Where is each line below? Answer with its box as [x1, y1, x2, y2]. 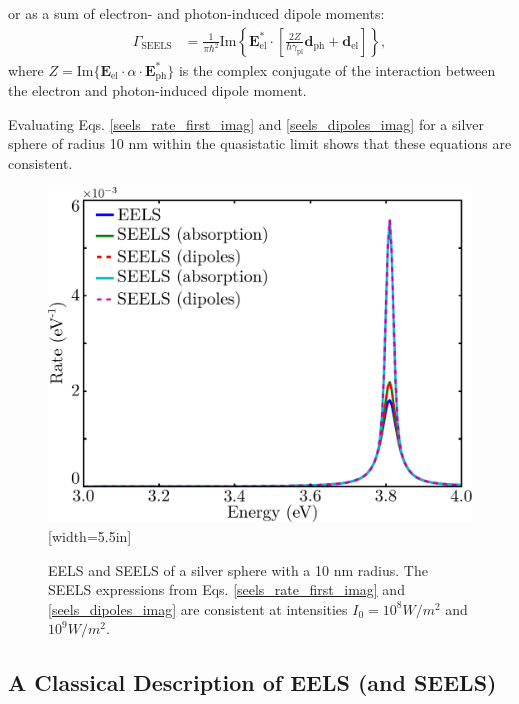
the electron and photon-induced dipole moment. [8, 80, 307, 101]
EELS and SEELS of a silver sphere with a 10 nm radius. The [48, 559, 428, 580]
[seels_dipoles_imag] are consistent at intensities [48, 598, 348, 619]
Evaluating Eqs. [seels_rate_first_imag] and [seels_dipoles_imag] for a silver [8, 113, 485, 134]
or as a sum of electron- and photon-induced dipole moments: [8, 3, 385, 23]
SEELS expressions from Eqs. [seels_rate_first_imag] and [48, 579, 405, 600]
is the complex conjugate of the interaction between [178, 59, 496, 80]
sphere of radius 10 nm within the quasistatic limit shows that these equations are [8, 133, 512, 154]
